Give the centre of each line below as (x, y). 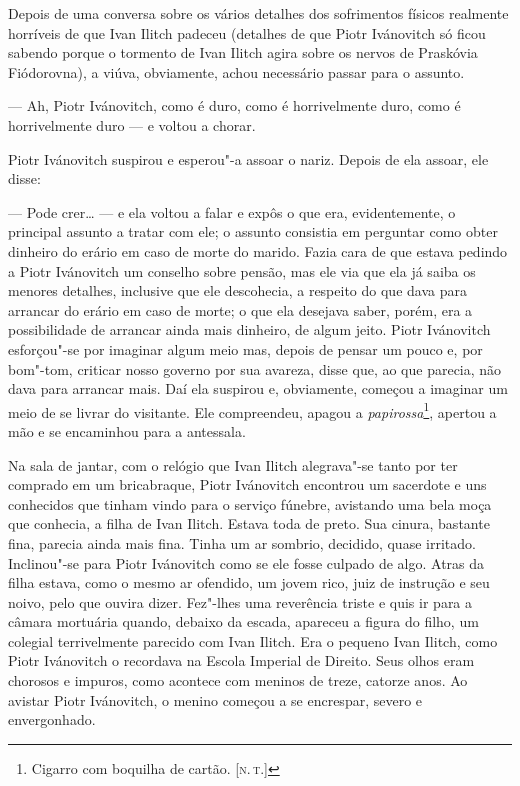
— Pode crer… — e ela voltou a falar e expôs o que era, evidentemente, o (232, 211)
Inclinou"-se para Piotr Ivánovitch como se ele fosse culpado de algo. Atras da (246, 562)
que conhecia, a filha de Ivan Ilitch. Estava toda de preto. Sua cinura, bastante (249, 523)
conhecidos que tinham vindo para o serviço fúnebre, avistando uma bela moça (250, 503)
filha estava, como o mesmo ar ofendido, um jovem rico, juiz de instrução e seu (249, 582)
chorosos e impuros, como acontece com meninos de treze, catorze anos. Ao (238, 680)
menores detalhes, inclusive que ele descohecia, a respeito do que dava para (237, 290)
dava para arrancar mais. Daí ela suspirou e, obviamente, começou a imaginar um (258, 388)
